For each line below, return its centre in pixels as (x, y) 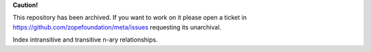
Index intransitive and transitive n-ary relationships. (85, 40)
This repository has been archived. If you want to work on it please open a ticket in (130, 18)
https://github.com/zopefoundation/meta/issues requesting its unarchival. (117, 27)
